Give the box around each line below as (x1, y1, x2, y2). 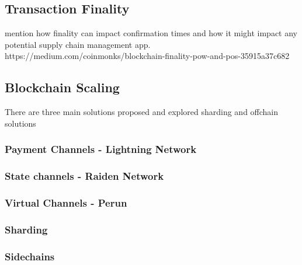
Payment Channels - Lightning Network (5, 142, 197, 156)
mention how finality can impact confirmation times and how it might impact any (5, 27, 298, 39)
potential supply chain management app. (5, 38, 151, 50)
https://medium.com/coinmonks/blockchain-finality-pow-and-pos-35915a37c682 (5, 50, 290, 62)
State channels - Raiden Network (5, 169, 164, 183)
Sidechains (5, 249, 55, 263)
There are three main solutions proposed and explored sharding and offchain (5, 106, 279, 118)
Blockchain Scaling (5, 78, 120, 96)
